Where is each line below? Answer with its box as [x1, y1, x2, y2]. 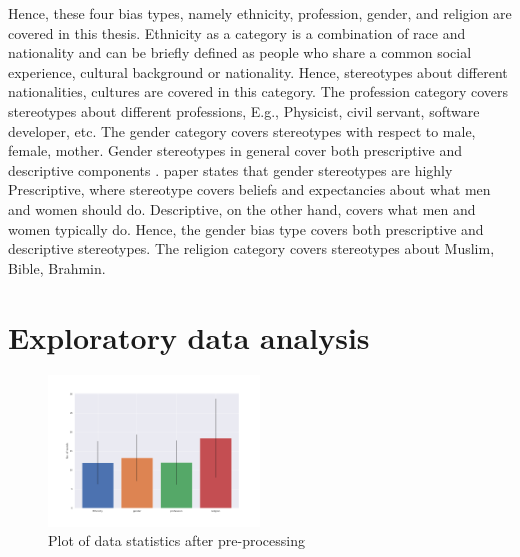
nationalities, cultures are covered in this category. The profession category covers [8, 81, 509, 102]
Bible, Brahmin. [8, 257, 106, 278]
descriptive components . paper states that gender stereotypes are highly [8, 159, 453, 180]
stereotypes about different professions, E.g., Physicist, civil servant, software [8, 100, 480, 121]
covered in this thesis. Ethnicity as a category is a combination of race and [8, 22, 466, 43]
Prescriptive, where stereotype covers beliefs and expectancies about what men [8, 179, 491, 200]
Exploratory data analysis [8, 316, 370, 357]
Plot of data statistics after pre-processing [48, 530, 305, 551]
